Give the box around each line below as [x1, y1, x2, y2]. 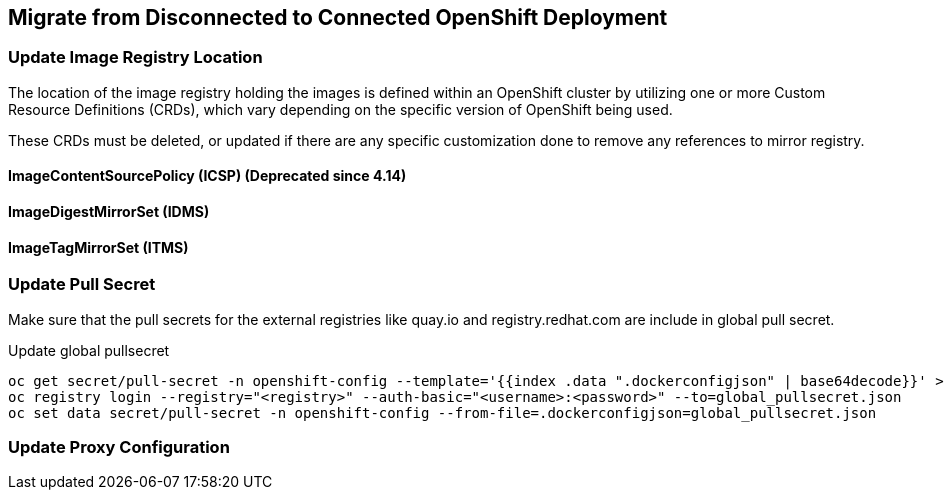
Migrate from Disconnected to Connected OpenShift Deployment [8, 5, 668, 30]
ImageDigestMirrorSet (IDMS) [8, 203, 210, 221]
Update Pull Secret [8, 274, 156, 295]
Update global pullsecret [8, 341, 170, 359]
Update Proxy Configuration [8, 436, 230, 457]
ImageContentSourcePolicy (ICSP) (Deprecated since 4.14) [8, 167, 407, 185]
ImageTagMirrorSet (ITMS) [8, 238, 189, 256]
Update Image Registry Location [8, 47, 263, 68]
